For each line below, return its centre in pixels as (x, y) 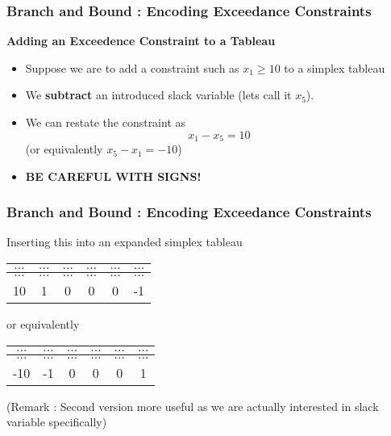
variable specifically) (57, 422)
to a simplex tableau (335, 67)
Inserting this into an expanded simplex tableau (125, 242)
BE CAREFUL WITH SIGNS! (113, 176)
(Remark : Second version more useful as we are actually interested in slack (193, 406)
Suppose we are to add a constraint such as (132, 67)
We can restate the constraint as (106, 122)
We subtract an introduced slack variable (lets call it (158, 95)
